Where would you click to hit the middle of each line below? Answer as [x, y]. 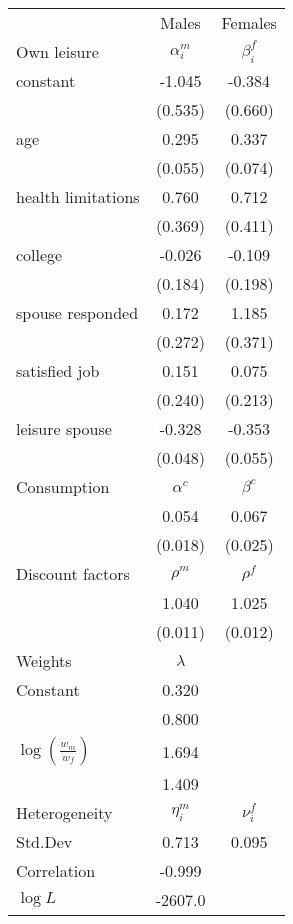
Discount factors [73, 573]
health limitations [78, 196]
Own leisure [57, 51]
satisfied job [58, 370]
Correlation [56, 870]
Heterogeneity [64, 812]
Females [249, 22]
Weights [44, 660]
